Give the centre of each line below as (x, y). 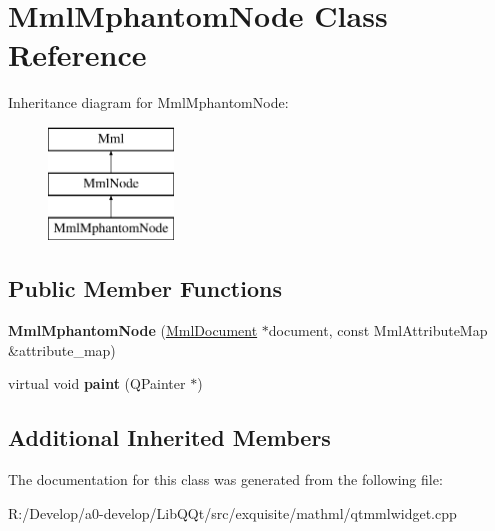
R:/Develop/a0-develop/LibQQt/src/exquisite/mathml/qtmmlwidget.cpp (232, 512)
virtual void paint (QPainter (97, 383)
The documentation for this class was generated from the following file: (225, 479)
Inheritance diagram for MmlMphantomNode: (148, 102)
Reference (77, 54)
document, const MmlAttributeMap (378, 330)
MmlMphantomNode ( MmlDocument (133, 330)
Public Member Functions (145, 288)
